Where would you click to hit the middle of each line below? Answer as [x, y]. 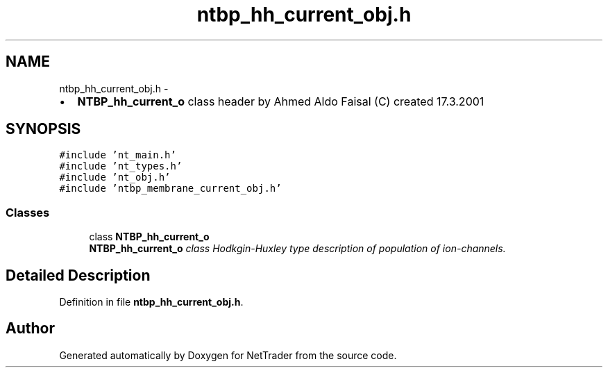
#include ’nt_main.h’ [118, 155]
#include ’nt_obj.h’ [115, 177]
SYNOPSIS [43, 129]
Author [30, 329]
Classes [28, 212]
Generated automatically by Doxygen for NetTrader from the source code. [228, 355]
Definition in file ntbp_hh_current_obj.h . [151, 302]
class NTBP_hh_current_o [149, 237]
